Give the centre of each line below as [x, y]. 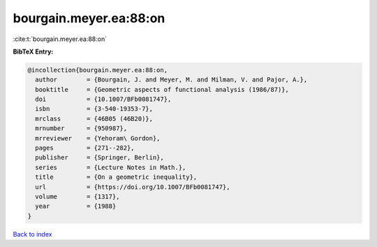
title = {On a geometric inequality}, [116, 177]
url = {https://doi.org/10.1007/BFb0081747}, [133, 187]
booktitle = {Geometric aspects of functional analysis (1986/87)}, [162, 89]
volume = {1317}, [77, 197]
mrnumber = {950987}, [81, 128]
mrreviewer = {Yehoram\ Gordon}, [98, 138]
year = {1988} [76, 206]
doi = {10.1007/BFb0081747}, [103, 99]
